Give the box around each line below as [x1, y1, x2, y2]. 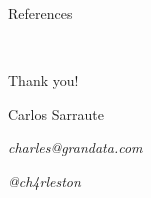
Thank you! [8, 70, 79, 91]
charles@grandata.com [8, 137, 143, 158]
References [8, 3, 73, 23]
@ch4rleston [8, 170, 81, 191]
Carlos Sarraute [8, 103, 104, 124]
